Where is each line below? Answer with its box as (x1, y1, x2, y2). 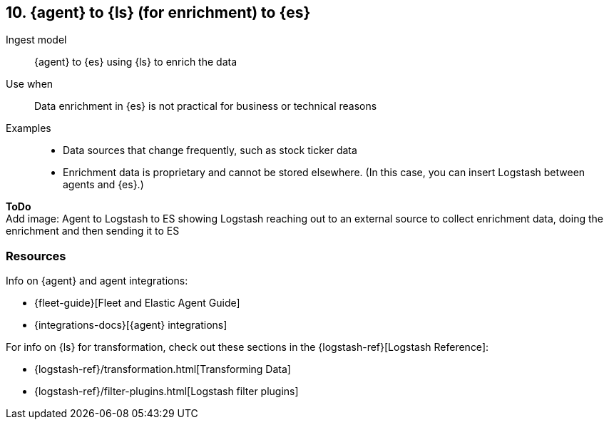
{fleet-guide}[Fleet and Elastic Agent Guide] (34, 297, 240, 309)
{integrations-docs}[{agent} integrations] (34, 319, 227, 332)
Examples (6, 122, 51, 135)
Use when (6, 78, 53, 91)
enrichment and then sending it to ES (6, 225, 180, 237)
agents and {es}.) (63, 178, 144, 191)
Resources (6, 248, 66, 263)
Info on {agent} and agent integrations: (6, 275, 188, 287)
